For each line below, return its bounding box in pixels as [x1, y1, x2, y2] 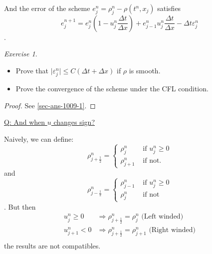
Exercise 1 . [4, 48, 37, 59]
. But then [4, 201, 36, 212]
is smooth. [129, 65, 161, 75]
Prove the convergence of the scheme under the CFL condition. [15, 83, 209, 94]
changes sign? [53, 117, 95, 127]
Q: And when [4, 117, 45, 127]
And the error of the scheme [4, 3, 90, 13]
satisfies [157, 3, 181, 13]
